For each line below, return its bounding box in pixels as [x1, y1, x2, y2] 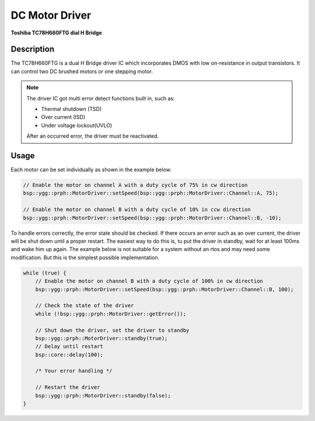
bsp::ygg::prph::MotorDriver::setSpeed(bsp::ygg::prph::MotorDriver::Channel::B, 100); [35, 286, 294, 293]
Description [10, 44, 55, 54]
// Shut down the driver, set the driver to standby [35, 327, 190, 333]
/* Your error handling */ [35, 368, 113, 374]
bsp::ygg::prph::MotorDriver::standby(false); [35, 392, 171, 399]
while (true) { [23, 269, 66, 276]
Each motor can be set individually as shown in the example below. [10, 166, 172, 173]
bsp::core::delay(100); [35, 351, 103, 358]
